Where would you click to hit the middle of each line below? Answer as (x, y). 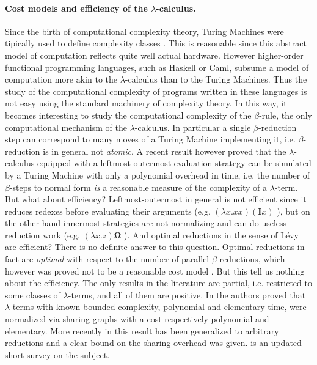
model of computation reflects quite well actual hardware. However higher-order (154, 55)
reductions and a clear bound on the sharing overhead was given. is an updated (153, 343)
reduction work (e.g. (42, 234)
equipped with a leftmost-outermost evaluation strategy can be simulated (174, 163)
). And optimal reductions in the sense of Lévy (211, 234)
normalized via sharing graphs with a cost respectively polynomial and (137, 319)
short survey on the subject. (57, 354)
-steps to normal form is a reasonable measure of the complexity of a (138, 187)
